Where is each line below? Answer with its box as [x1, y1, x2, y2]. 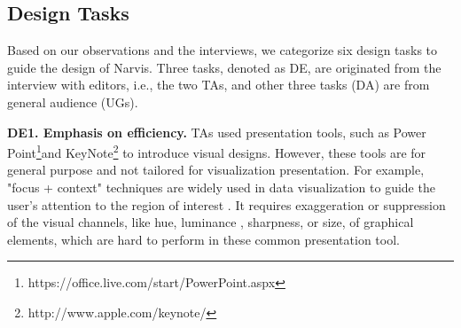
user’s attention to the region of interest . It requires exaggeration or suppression [7, 195, 446, 214]
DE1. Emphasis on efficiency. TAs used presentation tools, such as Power [7, 122, 426, 141]
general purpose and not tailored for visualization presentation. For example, [7, 160, 425, 179]
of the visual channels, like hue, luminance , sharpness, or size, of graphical [7, 213, 414, 231]
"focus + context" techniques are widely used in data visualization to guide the [7, 178, 435, 197]
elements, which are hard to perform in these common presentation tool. [7, 230, 400, 248]
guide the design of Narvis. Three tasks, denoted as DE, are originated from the [7, 58, 441, 76]
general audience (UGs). [7, 92, 138, 111]
